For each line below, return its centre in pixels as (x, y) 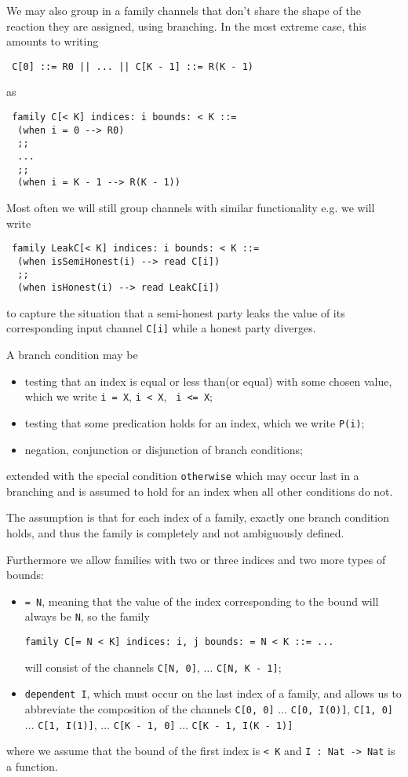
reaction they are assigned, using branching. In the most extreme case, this (186, 26)
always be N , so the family (87, 616)
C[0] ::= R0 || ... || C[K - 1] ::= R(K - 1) (133, 66)
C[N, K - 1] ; (249, 667)
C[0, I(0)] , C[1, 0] (342, 709)
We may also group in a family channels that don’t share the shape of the (184, 10)
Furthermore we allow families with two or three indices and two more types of (196, 559)
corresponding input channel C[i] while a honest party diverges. (161, 328)
